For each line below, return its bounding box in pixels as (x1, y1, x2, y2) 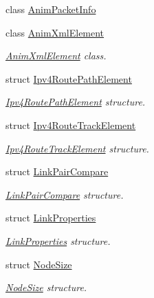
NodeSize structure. (5, 280, 87, 295)
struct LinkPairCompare (5, 164, 109, 179)
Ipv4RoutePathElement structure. (5, 95, 146, 109)
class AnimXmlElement (5, 25, 104, 39)
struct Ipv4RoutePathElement (5, 71, 132, 86)
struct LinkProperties (5, 210, 96, 225)
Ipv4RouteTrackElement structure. (5, 141, 149, 155)
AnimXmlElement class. (5, 48, 107, 63)
